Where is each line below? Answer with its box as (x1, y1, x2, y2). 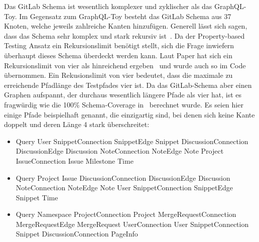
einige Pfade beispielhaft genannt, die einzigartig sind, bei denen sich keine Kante (4, 109, 255, 119)
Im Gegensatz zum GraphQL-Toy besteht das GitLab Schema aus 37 (19, 11, 231, 21)
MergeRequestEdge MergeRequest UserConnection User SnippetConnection (16, 218, 249, 229)
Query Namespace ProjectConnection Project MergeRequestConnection (16, 209, 236, 219)
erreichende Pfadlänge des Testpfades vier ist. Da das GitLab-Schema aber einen (4, 79, 252, 90)
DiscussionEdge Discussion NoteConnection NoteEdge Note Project (16, 146, 224, 156)
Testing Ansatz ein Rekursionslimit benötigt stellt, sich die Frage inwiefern (4, 40, 234, 51)
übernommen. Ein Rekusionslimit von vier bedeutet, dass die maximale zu (4, 70, 233, 80)
